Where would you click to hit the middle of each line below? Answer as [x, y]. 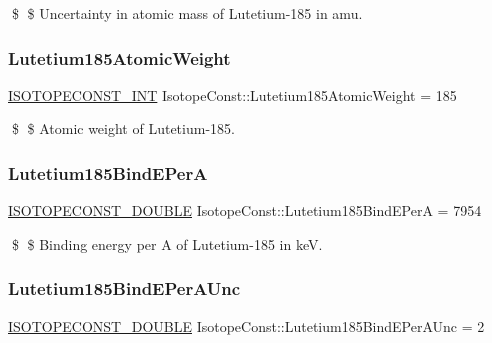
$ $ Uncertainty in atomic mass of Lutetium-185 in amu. [187, 13]
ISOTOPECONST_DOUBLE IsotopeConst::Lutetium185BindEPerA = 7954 [245, 210]
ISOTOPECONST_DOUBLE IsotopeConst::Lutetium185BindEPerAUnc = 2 [246, 325]
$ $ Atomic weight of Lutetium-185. [123, 128]
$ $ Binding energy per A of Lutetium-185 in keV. [167, 243]
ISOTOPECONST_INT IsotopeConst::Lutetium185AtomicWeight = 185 [232, 94]
